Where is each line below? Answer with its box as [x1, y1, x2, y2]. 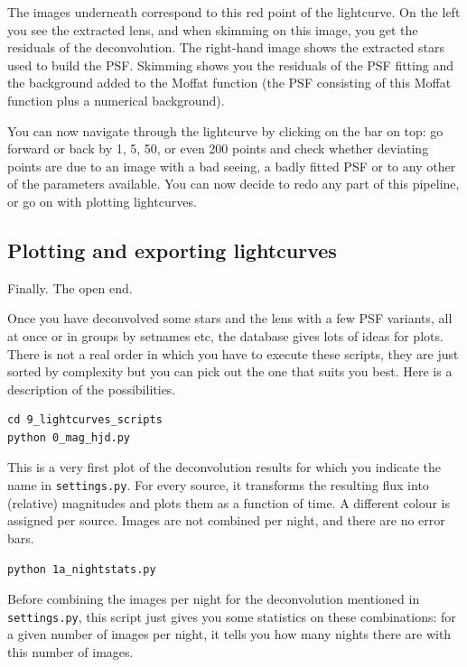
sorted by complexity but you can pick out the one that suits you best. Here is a [7, 362, 453, 381]
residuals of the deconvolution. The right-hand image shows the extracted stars [7, 38, 444, 57]
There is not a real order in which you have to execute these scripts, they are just [7, 344, 459, 363]
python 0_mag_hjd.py [7, 431, 131, 444]
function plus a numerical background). [7, 90, 225, 109]
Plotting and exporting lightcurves [7, 236, 337, 264]
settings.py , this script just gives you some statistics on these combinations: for [7, 607, 456, 625]
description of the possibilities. [7, 379, 176, 398]
